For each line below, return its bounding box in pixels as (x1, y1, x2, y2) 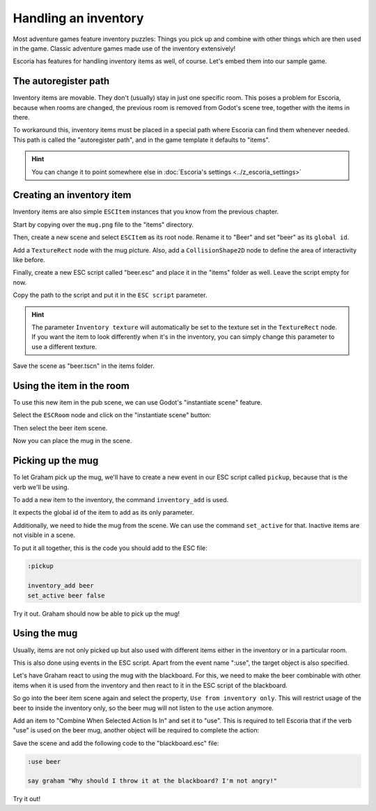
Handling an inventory (13, 10, 144, 26)
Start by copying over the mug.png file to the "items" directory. (13, 220, 194, 229)
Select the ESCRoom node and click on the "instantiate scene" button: (13, 411, 212, 419)
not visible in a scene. (13, 531, 76, 539)
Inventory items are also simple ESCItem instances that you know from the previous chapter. (13, 207, 279, 216)
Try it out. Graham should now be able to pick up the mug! (13, 609, 180, 618)
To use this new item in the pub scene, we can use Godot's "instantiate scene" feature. (13, 399, 263, 407)
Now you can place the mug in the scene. (13, 437, 132, 445)
